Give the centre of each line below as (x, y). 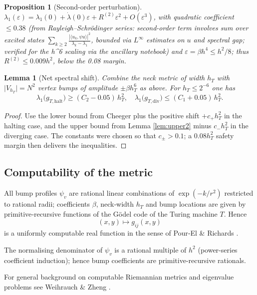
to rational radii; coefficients (47, 204)
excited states (24, 40)
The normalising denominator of (53, 249)
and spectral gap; (219, 40)
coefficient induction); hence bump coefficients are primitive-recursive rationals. (125, 260)
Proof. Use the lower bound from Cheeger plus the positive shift (102, 115)
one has (224, 87)
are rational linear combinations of (122, 193)
